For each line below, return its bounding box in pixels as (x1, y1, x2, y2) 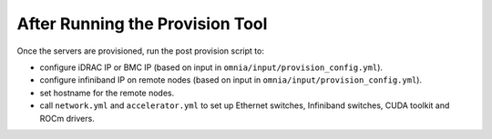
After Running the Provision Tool (16, 14, 268, 34)
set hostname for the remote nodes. (39, 87, 175, 98)
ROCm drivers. (39, 113, 95, 124)
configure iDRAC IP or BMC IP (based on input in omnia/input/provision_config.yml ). (39, 62, 383, 73)
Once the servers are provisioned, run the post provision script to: (16, 45, 264, 56)
